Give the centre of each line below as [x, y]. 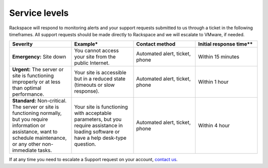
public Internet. [92, 63]
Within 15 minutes [219, 57]
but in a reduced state [100, 79]
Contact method [156, 44]
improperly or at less [36, 82]
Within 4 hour [214, 125]
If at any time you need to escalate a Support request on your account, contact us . [94, 160]
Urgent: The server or [38, 69]
